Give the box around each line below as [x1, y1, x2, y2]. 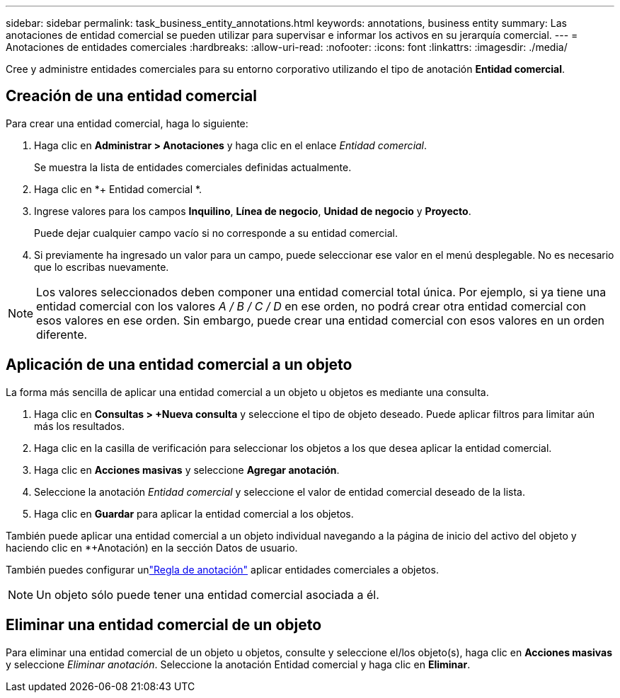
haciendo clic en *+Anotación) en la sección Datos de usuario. [6, 541, 298, 554]
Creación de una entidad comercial [6, 87, 257, 105]
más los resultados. [34, 419, 125, 432]
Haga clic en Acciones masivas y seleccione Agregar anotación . [34, 463, 340, 476]
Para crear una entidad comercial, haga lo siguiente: [6, 117, 248, 129]
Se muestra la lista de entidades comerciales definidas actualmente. [34, 161, 352, 173]
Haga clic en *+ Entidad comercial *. [34, 182, 202, 195]
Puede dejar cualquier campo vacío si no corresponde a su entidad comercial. [34, 226, 398, 239]
